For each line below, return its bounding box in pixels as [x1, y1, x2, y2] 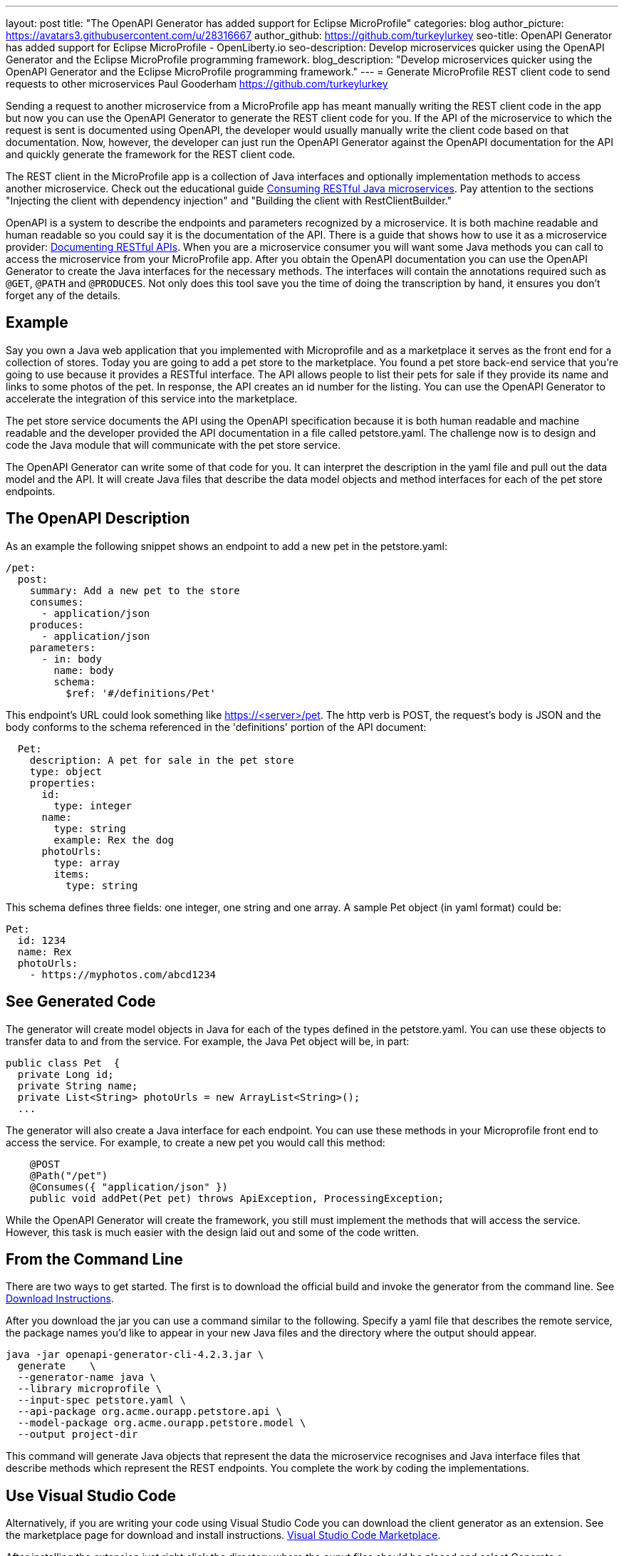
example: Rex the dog [53, 834, 175, 846]
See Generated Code [6, 992, 156, 1011]
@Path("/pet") [29, 1169, 108, 1181]
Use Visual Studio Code [6, 1486, 177, 1505]
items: [53, 868, 90, 880]
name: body [53, 664, 114, 676]
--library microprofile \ [17, 1383, 162, 1395]
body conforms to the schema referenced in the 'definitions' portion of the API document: [6, 720, 427, 733]
